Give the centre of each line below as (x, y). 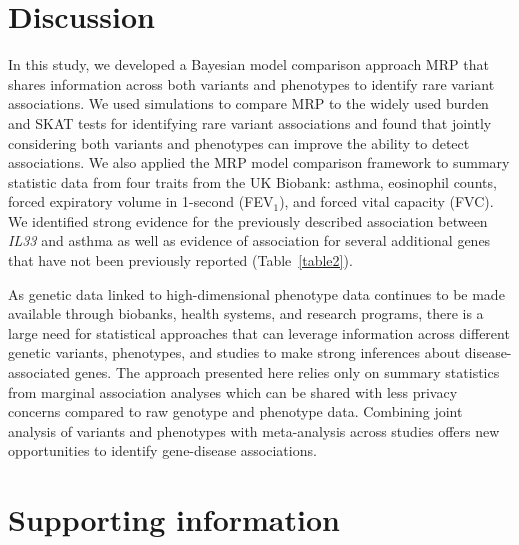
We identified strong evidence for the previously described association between (248, 220)
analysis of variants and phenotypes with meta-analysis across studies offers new (254, 430)
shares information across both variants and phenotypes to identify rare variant (251, 83)
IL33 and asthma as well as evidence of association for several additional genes (249, 240)
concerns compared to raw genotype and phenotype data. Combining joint (235, 411)
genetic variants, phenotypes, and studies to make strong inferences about (234, 352)
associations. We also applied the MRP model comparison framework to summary (259, 162)
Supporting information (174, 519)
